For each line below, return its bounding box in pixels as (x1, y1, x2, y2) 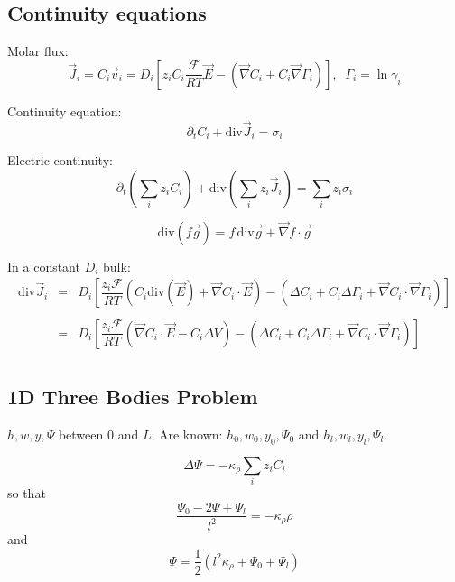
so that (7, 483, 46, 502)
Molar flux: (7, 42, 69, 60)
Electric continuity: (7, 151, 113, 170)
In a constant (7, 256, 80, 275)
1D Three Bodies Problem (7, 382, 258, 410)
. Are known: (151, 424, 223, 443)
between (58, 424, 104, 443)
